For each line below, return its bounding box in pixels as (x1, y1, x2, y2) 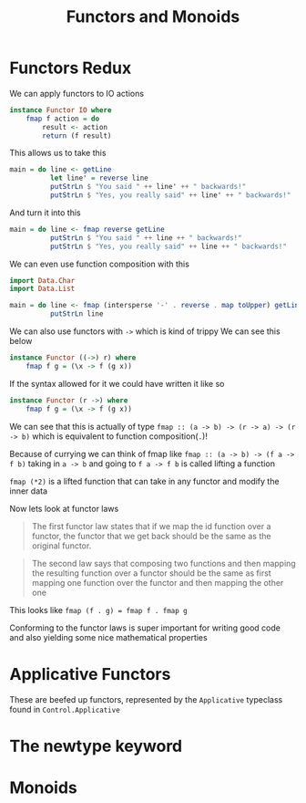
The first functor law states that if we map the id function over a (31, 520, 271, 531)
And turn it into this (9, 207, 81, 218)
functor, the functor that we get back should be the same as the (31, 530, 271, 541)
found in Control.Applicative (9, 704, 120, 714)
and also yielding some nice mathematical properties (9, 631, 208, 642)
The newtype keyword (9, 735, 183, 756)
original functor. (31, 540, 92, 551)
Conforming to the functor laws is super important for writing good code (9, 622, 280, 633)
